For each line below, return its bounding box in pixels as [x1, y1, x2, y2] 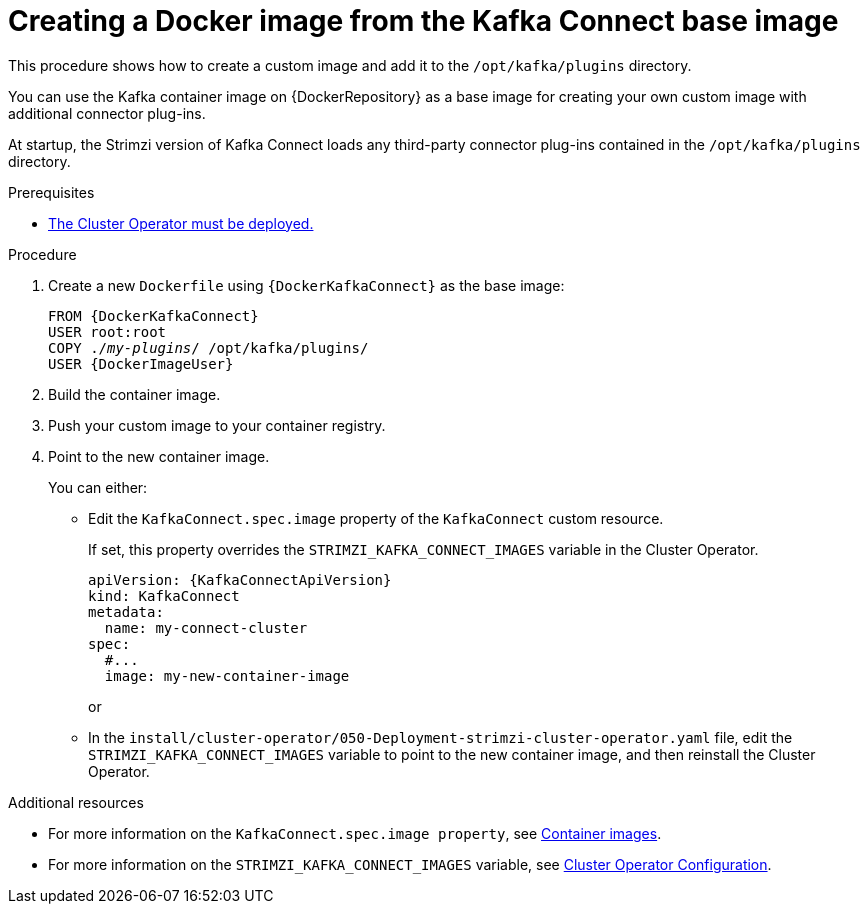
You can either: [48, 478, 148, 496]
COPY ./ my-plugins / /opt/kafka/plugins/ [48, 339, 369, 356]
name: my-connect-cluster [104, 619, 308, 636]
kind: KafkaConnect [88, 587, 240, 604]
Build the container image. [48, 385, 221, 403]
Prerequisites [8, 183, 95, 201]
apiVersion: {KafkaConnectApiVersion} [88, 571, 392, 588]
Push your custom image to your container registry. [48, 416, 386, 434]
